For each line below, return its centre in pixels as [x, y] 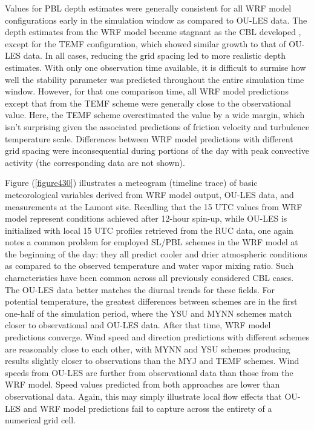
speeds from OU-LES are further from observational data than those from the [149, 372]
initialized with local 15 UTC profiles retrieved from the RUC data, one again [149, 230]
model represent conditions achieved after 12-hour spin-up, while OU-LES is [146, 218]
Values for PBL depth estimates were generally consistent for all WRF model [148, 8]
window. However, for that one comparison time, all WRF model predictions [147, 91]
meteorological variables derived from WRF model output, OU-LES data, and [149, 194]
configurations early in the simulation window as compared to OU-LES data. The [156, 20]
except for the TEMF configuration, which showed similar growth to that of [146, 43]
